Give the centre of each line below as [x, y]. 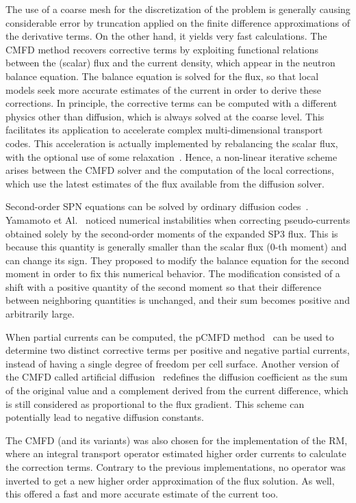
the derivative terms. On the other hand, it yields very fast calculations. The [166, 36]
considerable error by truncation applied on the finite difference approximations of [178, 22]
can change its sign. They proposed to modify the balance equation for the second [178, 260]
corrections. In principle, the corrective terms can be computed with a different [171, 103]
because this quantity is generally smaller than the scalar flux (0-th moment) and [176, 247]
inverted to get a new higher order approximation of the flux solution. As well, [170, 480]
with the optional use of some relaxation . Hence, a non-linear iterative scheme [171, 156]
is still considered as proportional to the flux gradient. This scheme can [155, 403]
